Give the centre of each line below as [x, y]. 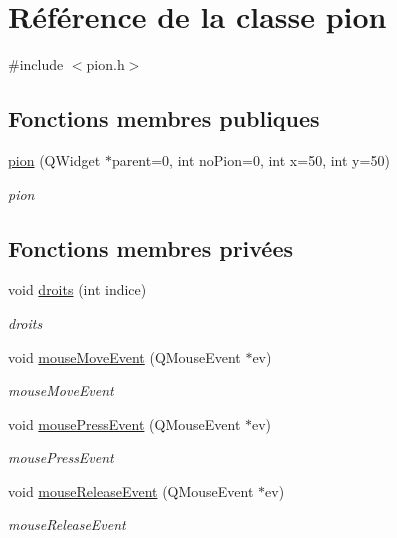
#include [36, 64]
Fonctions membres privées [151, 247]
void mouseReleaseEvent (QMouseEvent [131, 490]
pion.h [105, 64]
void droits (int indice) [77, 289]
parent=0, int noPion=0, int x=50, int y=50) [250, 159]
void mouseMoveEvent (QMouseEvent [124, 356]
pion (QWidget [54, 159]
